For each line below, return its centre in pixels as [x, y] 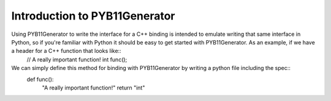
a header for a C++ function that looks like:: [67, 51]
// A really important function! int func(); [77, 59]
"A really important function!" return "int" [93, 88]
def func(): [40, 79]
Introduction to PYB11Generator [93, 16]
